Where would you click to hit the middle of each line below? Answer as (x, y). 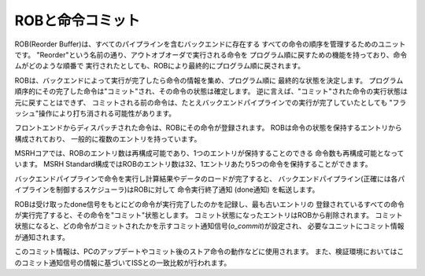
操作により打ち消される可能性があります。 (107, 113)
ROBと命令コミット (78, 20)
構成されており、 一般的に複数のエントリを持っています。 (108, 138)
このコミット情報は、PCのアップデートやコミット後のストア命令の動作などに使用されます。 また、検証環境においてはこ (209, 252)
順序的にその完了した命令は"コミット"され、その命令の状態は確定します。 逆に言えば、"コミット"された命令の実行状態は (211, 91)
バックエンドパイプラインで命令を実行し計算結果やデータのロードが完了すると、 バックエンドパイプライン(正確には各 (206, 178)
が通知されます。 (42, 237)
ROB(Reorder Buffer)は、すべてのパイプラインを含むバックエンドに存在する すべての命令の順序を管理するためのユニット (210, 44)
